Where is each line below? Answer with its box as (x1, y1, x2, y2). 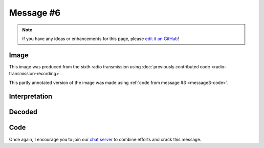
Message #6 (9, 7, 61, 18)
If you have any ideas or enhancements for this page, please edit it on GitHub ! (22, 36, 179, 42)
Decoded (9, 108, 38, 116)
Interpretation (9, 92, 52, 101)
